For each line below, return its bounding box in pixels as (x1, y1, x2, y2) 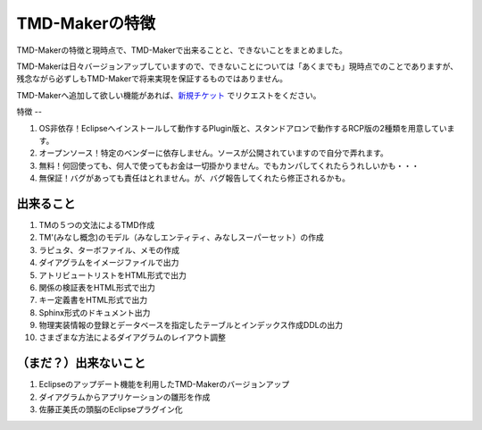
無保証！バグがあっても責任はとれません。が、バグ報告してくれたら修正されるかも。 (38, 173, 351, 183)
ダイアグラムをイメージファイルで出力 (38, 257, 179, 268)
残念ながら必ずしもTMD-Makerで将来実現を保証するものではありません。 (16, 73, 288, 84)
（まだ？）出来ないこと (16, 356, 146, 371)
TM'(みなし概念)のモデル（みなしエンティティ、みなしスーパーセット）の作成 (38, 232, 325, 243)
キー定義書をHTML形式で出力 (38, 295, 148, 306)
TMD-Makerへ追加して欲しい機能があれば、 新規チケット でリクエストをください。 (16, 89, 321, 100)
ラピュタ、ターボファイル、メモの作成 (38, 244, 180, 255)
